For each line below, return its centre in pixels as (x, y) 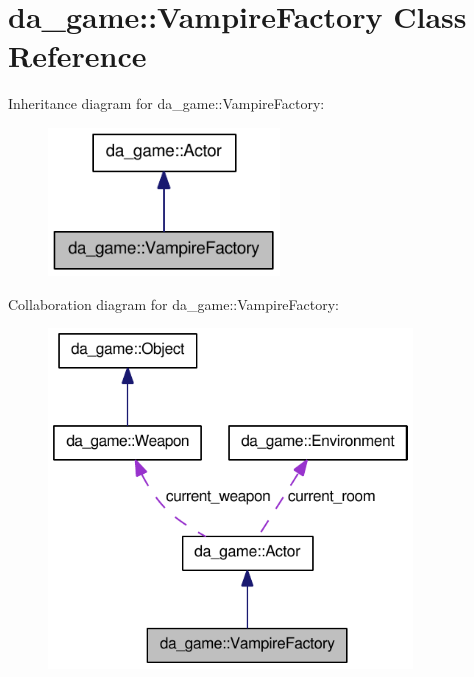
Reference (77, 55)
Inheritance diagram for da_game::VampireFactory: (166, 103)
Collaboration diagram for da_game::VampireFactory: (174, 303)
